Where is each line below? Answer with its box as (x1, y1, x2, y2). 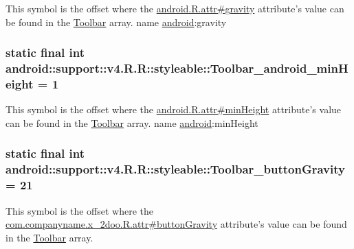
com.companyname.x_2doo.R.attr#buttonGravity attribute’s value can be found (5, 217, 347, 231)
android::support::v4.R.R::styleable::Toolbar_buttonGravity (5, 161, 345, 178)
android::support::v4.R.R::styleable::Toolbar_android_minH (5, 60, 349, 77)
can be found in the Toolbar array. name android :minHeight (5, 115, 258, 130)
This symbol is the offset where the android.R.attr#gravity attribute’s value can (5, 1, 344, 15)
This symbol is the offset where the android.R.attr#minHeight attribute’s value (5, 102, 342, 117)
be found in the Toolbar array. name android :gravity (5, 14, 227, 29)
